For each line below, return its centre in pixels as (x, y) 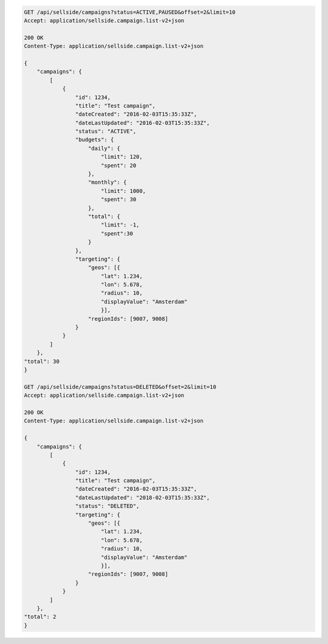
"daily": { (104, 148)
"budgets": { (94, 140)
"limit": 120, (121, 157)
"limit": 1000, (123, 191)
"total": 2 (40, 617)
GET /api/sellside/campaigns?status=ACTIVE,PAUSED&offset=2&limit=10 (130, 12)
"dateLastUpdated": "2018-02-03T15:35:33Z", (142, 497)
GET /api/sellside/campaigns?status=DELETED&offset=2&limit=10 (120, 387)
